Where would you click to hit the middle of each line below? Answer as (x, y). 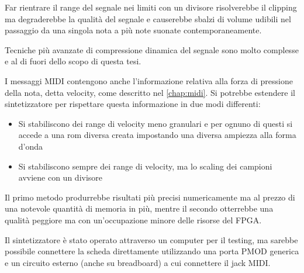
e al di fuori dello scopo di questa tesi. (73, 61)
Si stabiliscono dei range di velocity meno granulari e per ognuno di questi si (156, 123)
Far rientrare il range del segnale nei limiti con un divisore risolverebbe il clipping (151, 7)
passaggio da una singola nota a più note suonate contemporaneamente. (133, 30)
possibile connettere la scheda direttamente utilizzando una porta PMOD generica (152, 251)
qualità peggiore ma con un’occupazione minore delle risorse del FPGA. (133, 220)
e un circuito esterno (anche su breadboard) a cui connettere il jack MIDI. (138, 262)
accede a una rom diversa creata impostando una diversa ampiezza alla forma (157, 135)
